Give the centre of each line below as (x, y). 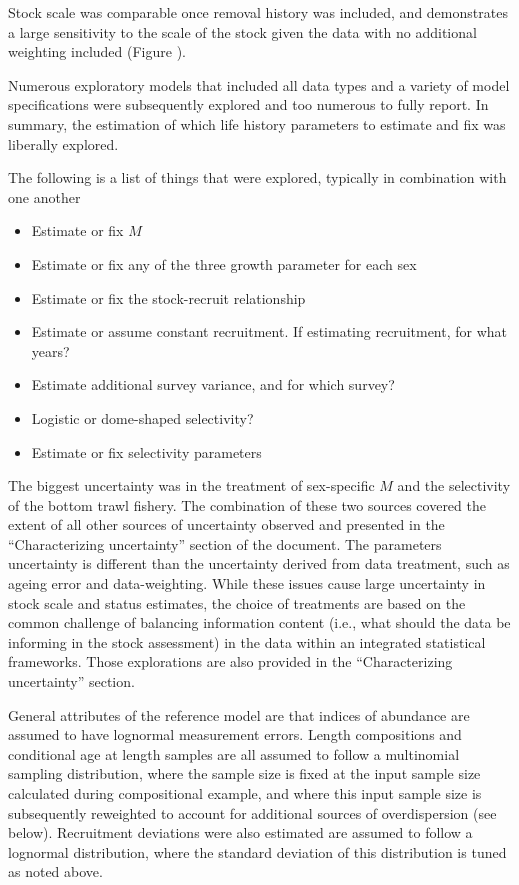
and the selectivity (454, 485)
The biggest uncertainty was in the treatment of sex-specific (191, 485)
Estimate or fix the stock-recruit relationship (168, 297)
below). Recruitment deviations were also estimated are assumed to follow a (240, 832)
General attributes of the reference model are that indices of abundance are (239, 714)
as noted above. (55, 871)
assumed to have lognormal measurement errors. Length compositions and (235, 734)
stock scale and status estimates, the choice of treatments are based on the (237, 602)
